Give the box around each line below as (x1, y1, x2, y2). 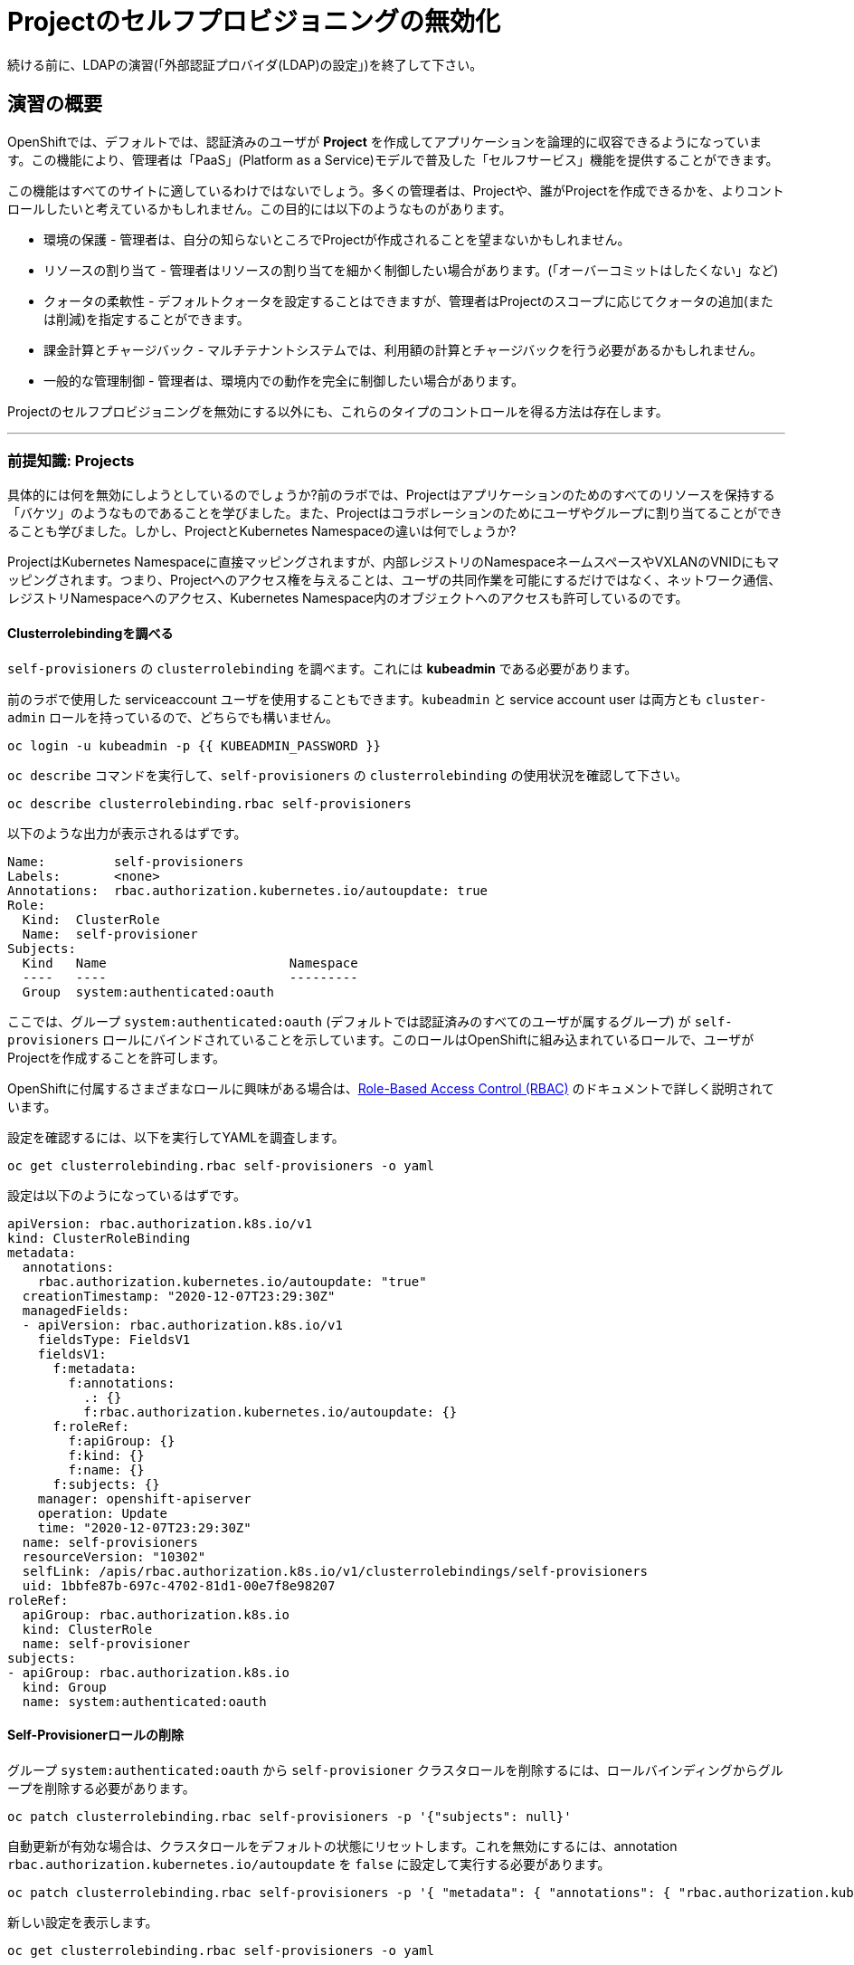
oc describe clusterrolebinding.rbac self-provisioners (7, 796, 412, 811)
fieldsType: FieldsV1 (37, 1331, 191, 1347)
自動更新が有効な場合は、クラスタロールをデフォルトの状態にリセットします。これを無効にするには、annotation (7, 1837, 678, 1854)
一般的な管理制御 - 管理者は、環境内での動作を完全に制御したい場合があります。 (43, 372, 524, 388)
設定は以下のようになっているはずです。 (7, 1187, 246, 1203)
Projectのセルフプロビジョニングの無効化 (7, 6, 501, 37)
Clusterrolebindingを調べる (7, 625, 174, 641)
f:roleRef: (52, 1418, 129, 1434)
